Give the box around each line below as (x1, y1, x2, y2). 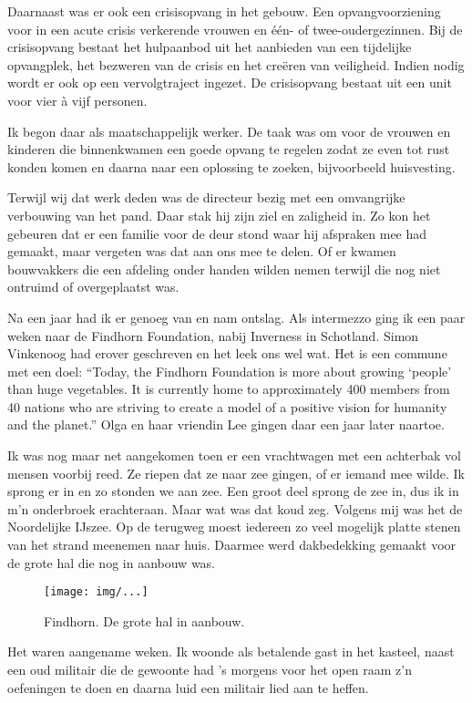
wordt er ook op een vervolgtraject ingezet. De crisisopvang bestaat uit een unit (7, 73, 452, 92)
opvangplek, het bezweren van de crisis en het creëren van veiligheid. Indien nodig (7, 55, 465, 74)
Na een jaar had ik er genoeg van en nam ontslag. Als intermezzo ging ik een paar (7, 307, 466, 326)
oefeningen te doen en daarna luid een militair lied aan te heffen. (7, 677, 369, 697)
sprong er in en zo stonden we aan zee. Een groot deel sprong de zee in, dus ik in (7, 481, 459, 501)
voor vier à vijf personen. (7, 90, 148, 109)
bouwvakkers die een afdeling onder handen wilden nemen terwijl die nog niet (7, 259, 441, 278)
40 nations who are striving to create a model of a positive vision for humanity (7, 397, 447, 416)
